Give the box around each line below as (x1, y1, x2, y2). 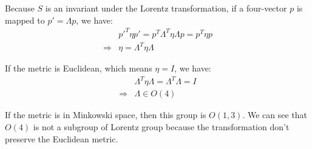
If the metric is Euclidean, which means (5, 62, 152, 74)
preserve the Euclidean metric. (5, 132, 118, 145)
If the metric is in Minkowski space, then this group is (5, 108, 206, 121)
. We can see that (242, 108, 308, 121)
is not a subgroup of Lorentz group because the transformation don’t (33, 120, 290, 133)
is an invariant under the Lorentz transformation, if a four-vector (45, 1, 287, 14)
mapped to (5, 13, 45, 26)
